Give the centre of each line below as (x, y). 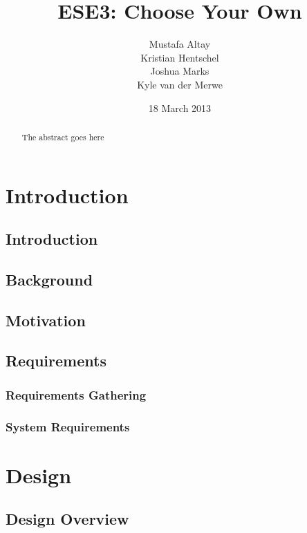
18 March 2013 (180, 107)
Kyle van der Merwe (180, 84)
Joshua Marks (180, 71)
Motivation (46, 320)
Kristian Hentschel (180, 57)
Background (49, 279)
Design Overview (67, 519)
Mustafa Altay (180, 44)
